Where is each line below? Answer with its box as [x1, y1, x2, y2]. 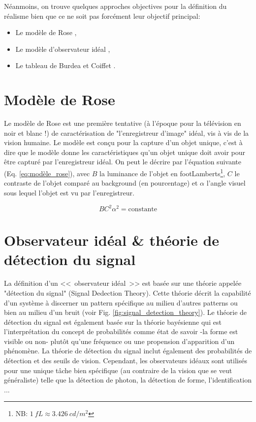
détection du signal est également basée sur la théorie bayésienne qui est [4, 316, 222, 327]
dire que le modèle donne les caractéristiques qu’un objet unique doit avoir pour [4, 147, 246, 157]
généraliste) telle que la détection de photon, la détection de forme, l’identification [4, 375, 252, 385]
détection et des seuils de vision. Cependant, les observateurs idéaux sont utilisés [4, 355, 247, 366]
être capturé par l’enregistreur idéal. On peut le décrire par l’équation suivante [4, 156, 241, 167]
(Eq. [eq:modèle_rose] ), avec [4, 168, 90, 178]
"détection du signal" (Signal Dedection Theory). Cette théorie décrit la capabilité [4, 287, 251, 298]
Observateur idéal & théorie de [4, 230, 220, 250]
